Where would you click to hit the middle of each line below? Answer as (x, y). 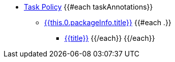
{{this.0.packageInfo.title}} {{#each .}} (108, 22)
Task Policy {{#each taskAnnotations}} (89, 7)
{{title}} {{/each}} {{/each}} (110, 38)
